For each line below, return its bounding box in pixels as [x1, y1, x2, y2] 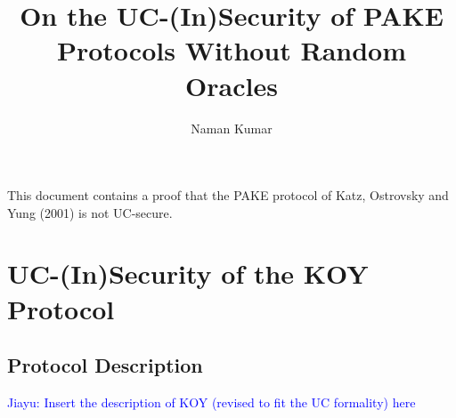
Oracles [185, 67, 278, 103]
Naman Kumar [191, 118, 273, 137]
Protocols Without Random [56, 32, 407, 68]
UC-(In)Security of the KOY [7, 255, 369, 292]
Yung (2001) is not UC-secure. [7, 203, 173, 221]
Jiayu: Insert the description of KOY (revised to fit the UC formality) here [7, 393, 416, 412]
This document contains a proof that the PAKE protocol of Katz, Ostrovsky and [7, 186, 449, 205]
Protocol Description [7, 351, 203, 379]
